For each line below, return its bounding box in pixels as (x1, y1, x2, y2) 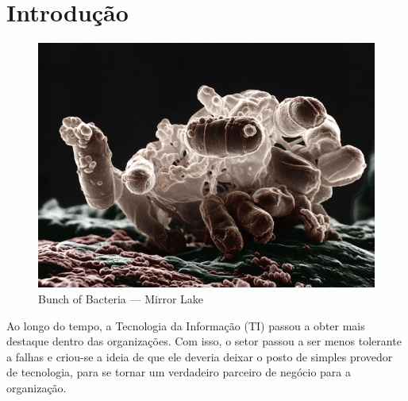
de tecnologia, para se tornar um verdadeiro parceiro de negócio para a (6, 364, 351, 380)
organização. (6, 379, 67, 395)
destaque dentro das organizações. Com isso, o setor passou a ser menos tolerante (6, 333, 402, 349)
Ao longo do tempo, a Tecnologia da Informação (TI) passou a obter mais (6, 317, 365, 334)
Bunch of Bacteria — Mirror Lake (38, 291, 204, 307)
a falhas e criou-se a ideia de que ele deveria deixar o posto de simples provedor (6, 348, 393, 364)
